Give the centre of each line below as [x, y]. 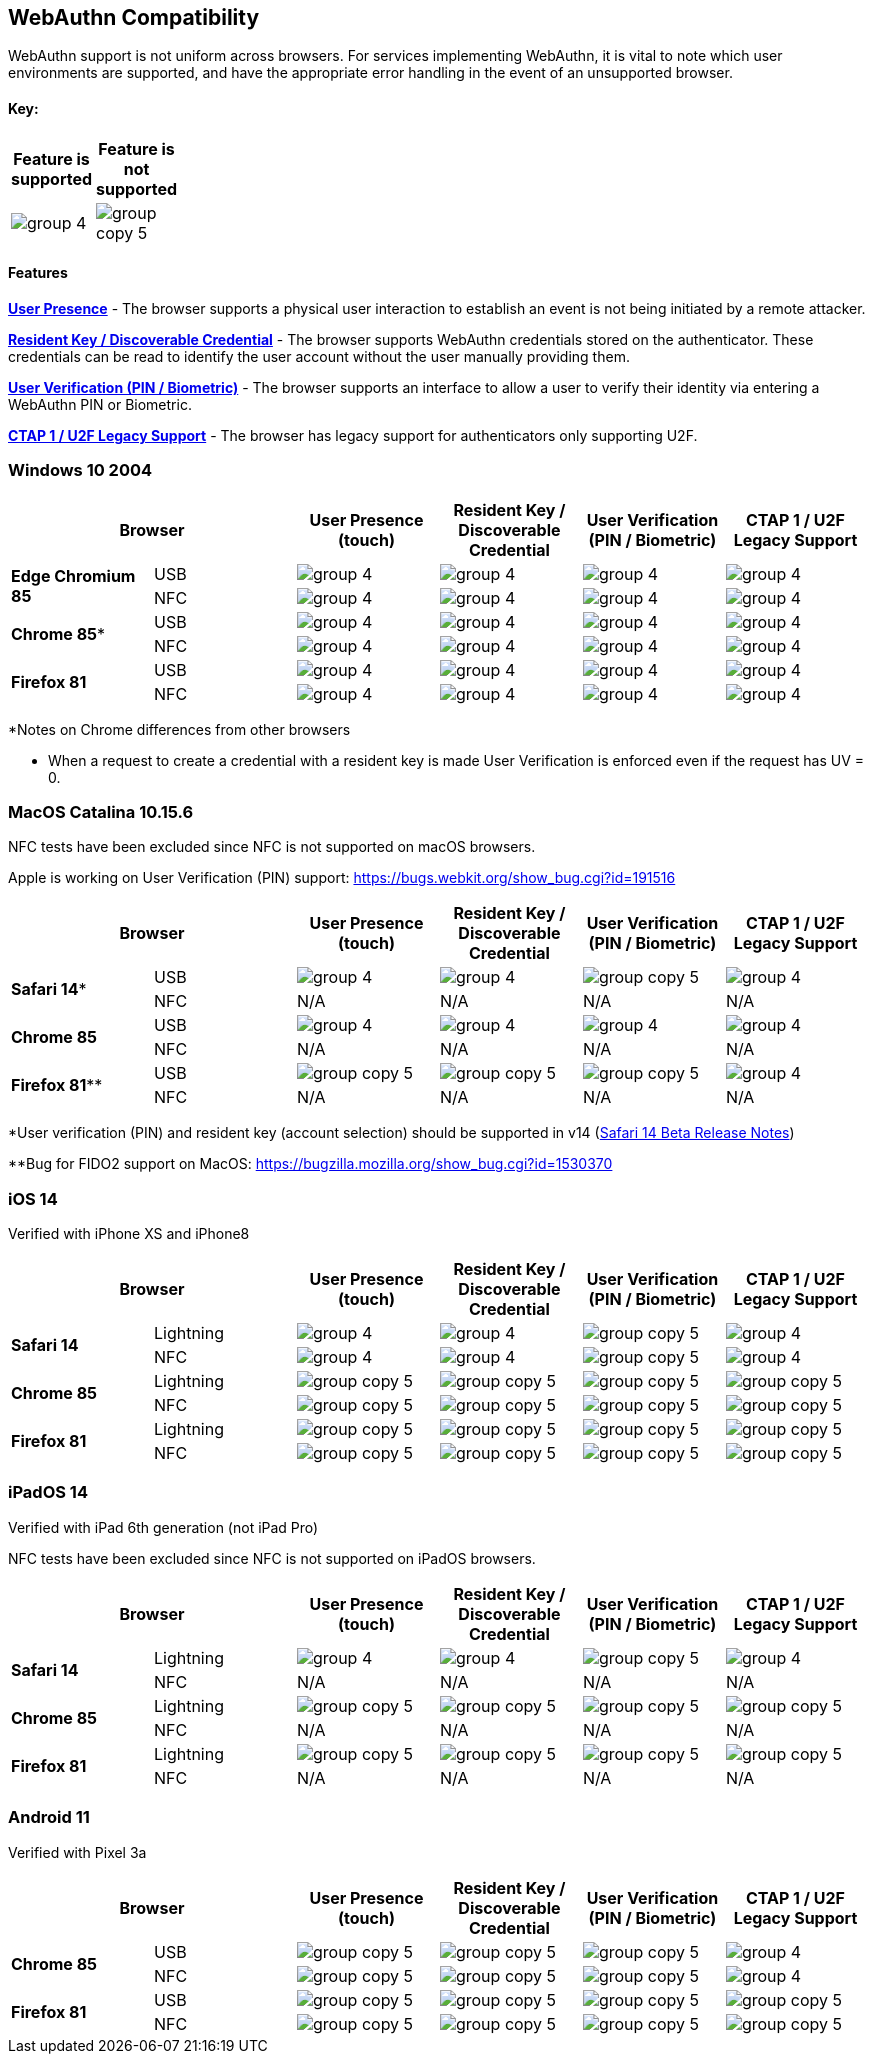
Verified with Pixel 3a [77, 1852]
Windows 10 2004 [80, 470]
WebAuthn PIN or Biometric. [100, 404]
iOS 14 [33, 1198]
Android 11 [49, 1817]
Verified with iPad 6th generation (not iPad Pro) [163, 1527]
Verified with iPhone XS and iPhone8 [129, 1234]
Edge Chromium [73, 575]
